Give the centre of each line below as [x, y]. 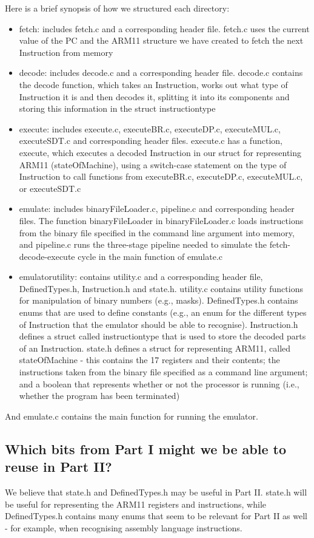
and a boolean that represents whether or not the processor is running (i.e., [159, 383]
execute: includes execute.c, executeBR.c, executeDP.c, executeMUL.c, [150, 128]
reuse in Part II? [58, 467]
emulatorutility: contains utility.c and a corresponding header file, [141, 277]
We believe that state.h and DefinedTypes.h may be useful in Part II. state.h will [156, 492]
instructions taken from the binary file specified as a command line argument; [163, 372]
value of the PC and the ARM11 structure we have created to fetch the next [161, 40]
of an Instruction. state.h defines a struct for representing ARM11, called [155, 348]
